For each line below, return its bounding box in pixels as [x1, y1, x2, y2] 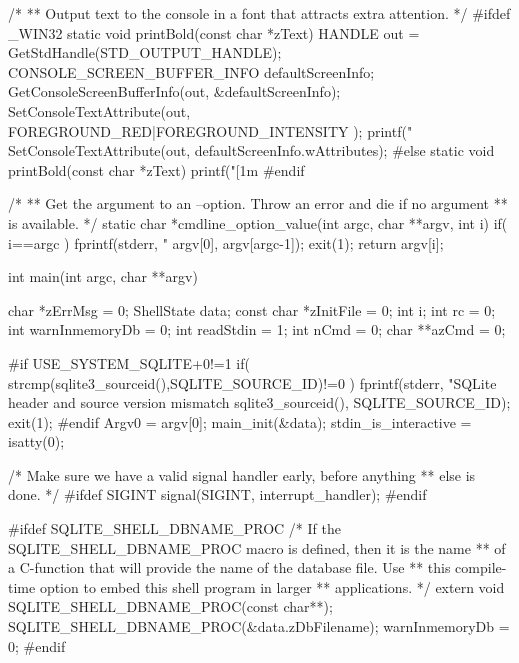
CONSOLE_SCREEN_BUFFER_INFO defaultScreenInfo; [8, 61, 375, 82]
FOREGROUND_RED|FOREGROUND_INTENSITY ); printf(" [8, 120, 413, 141]
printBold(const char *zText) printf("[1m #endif [8, 159, 305, 180]
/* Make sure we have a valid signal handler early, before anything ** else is [8, 464, 476, 485]
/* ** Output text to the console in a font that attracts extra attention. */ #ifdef [8, 3, 511, 23]
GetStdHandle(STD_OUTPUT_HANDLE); [8, 42, 282, 63]
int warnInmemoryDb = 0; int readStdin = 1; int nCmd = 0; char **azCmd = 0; [8, 319, 506, 340]
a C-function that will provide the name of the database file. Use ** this [8, 557, 451, 578]
